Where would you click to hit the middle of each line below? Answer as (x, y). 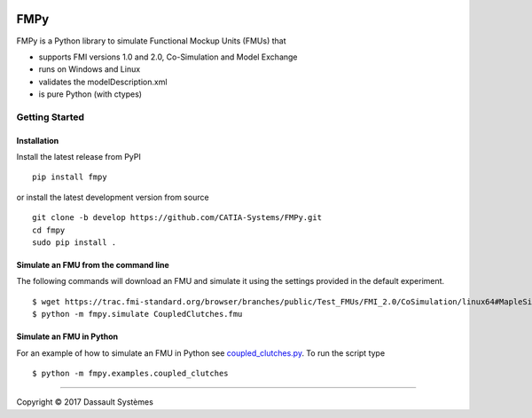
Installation (38, 140)
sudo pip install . (74, 242)
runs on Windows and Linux (90, 69)
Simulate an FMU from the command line (93, 264)
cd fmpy (49, 230)
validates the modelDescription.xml (103, 82)
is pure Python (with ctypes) (90, 94)
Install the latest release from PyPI (79, 157)
